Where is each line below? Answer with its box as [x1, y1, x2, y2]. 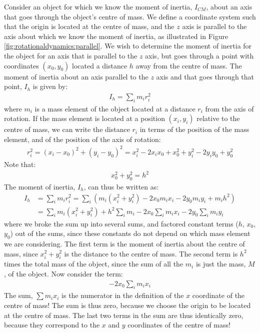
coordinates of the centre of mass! [127, 319, 230, 330]
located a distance [72, 60, 127, 70]
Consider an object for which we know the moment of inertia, [4, 1, 192, 11]
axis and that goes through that [156, 71, 254, 81]
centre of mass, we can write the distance [4, 124, 130, 134]
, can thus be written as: [83, 181, 159, 191]
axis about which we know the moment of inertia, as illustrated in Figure [4, 30, 228, 41]
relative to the [196, 113, 240, 123]
